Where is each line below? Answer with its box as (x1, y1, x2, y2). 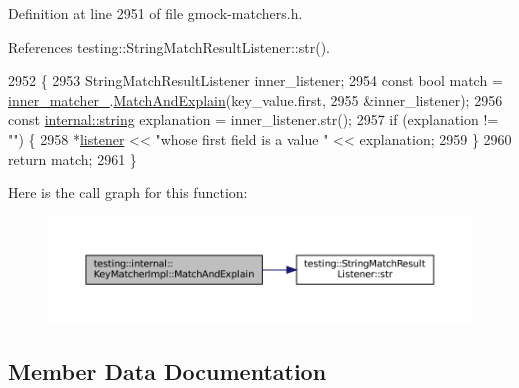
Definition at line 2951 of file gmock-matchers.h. (8, 3, 303, 23)
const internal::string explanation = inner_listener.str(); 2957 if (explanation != (8, 109, 499, 130)
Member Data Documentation (8, 355, 327, 386)
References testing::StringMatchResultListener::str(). (8, 36, 330, 57)
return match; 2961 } (8, 148, 137, 169)
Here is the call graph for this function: (8, 182, 248, 203)
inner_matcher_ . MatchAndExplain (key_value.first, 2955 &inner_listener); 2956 (8, 89, 503, 110)
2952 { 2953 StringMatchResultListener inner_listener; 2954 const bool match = (8, 70, 503, 91)
